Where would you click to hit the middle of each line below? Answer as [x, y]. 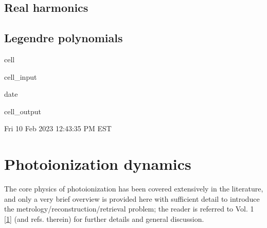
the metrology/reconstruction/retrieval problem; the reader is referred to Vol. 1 [129, 209]
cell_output [23, 111]
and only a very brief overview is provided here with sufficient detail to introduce [132, 198]
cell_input [21, 76]
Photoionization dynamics [98, 164]
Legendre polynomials [64, 38]
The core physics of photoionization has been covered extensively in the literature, [134, 189]
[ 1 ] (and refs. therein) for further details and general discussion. [104, 218]
